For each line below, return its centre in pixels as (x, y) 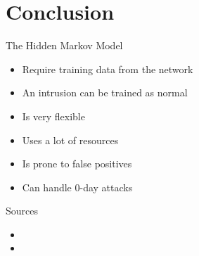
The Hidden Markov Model (64, 45)
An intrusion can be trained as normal (105, 92)
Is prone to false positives (77, 164)
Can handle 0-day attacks (77, 187)
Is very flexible (53, 116)
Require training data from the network (108, 69)
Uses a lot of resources (70, 140)
